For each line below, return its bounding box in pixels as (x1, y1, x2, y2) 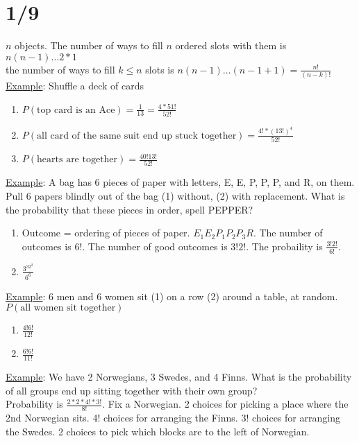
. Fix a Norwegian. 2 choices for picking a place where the (102, 397, 349, 411)
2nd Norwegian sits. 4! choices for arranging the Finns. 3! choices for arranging (6, 410, 340, 425)
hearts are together (37, 155, 118, 165)
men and (56, 288, 94, 303)
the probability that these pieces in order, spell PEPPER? (6, 202, 253, 216)
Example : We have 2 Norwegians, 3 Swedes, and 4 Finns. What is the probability (6, 370, 352, 384)
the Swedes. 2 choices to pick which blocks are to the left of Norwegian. (6, 424, 310, 438)
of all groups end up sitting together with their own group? (6, 383, 258, 397)
